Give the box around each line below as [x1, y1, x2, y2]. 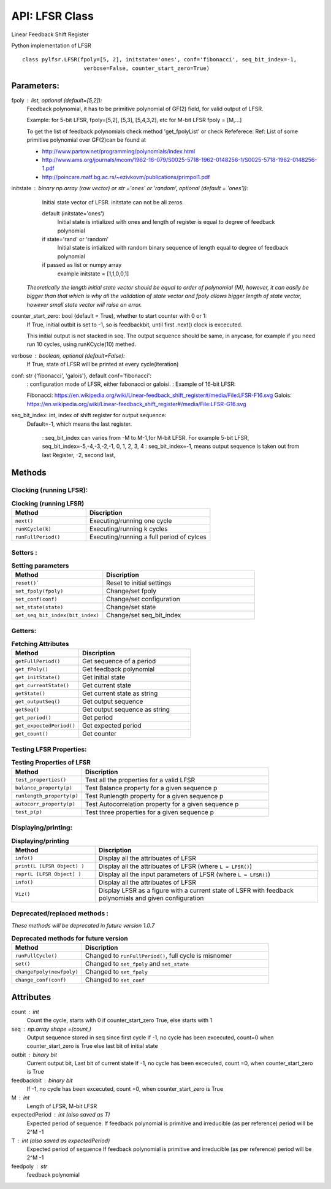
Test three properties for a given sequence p [85, 807, 214, 816]
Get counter [82, 729, 116, 738]
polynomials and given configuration [98, 893, 204, 902]
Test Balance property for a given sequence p [85, 783, 218, 792]
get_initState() [15, 674, 61, 680]
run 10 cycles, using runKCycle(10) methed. [26, 341, 137, 348]
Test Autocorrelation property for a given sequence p [85, 799, 239, 808]
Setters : [11, 548, 38, 556]
